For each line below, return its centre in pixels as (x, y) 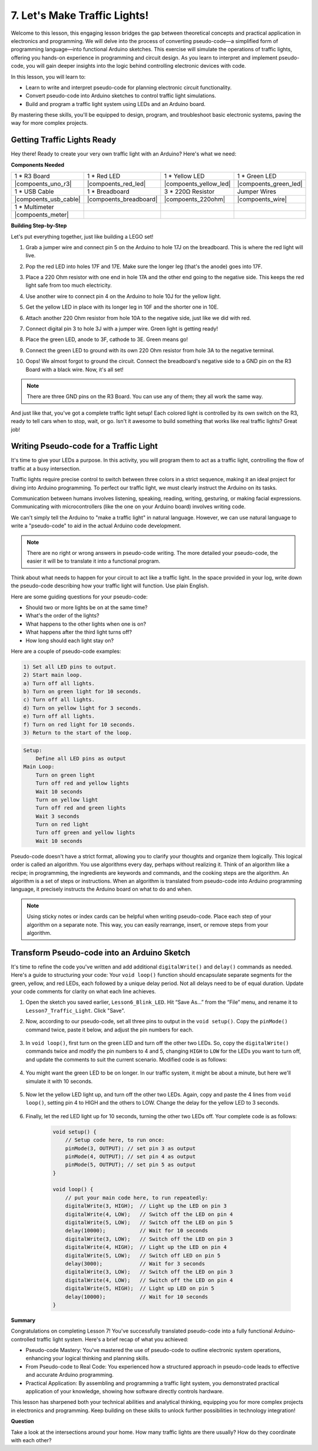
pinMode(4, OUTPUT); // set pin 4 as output (130, 1156)
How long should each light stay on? (70, 640)
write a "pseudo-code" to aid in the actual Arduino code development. (96, 526)
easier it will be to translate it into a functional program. (94, 561)
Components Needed (38, 164)
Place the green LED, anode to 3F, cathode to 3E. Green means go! (107, 339)
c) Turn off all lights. (59, 700)
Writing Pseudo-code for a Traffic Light (85, 446)
